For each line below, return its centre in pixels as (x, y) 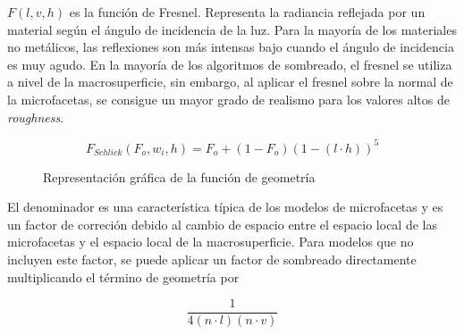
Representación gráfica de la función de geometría (179, 176)
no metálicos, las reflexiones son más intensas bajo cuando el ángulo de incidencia (231, 47)
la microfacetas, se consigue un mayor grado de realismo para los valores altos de (228, 99)
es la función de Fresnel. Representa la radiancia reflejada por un (247, 12)
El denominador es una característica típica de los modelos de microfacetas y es (225, 207)
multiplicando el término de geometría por (123, 276)
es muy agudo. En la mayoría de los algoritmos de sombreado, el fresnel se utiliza (230, 64)
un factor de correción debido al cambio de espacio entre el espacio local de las (222, 224)
